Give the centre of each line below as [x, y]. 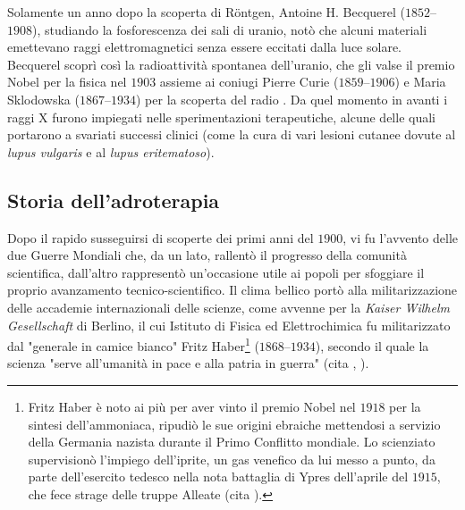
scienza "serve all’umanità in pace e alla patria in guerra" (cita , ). [188, 363]
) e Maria [420, 82]
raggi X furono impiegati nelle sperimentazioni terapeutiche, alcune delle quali [221, 117]
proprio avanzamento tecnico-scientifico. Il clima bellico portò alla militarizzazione [232, 290]
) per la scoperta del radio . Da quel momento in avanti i [292, 99]
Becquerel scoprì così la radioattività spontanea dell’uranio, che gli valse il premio [231, 64]
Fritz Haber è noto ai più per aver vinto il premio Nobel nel [192, 406]
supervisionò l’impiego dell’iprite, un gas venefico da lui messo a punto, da [232, 459]
